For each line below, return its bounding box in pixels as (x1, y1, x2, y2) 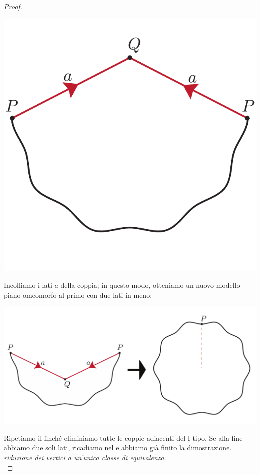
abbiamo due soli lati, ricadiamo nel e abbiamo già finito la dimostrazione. (4, 442, 232, 453)
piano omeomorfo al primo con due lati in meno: (4, 289, 152, 300)
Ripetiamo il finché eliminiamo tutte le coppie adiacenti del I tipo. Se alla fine (4, 432, 243, 443)
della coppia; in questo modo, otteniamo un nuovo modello (60, 280, 240, 290)
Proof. (4, 1, 22, 11)
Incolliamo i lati (4, 280, 52, 290)
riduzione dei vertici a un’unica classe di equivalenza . (4, 452, 166, 462)
